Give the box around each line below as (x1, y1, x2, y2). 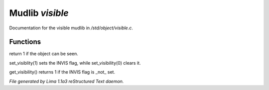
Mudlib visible (9, 7, 69, 18)
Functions (9, 38, 41, 46)
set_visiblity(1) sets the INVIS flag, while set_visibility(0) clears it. (9, 60, 141, 66)
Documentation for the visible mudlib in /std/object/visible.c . (9, 25, 133, 31)
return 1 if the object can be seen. (9, 51, 78, 57)
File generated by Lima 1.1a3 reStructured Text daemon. (9, 78, 124, 84)
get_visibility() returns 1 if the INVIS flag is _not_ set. (9, 69, 116, 75)
